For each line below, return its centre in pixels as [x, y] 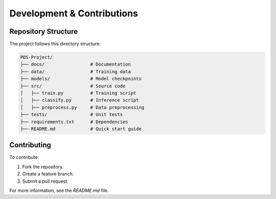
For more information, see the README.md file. [59, 191]
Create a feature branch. [48, 174]
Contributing [30, 145]
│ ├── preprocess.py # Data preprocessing [82, 107]
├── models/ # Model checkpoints [81, 79]
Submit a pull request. [45, 181]
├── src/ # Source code [73, 86]
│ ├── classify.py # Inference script [79, 100]
